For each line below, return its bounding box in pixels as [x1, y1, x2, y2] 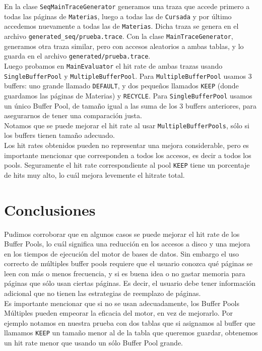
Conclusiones [4, 199, 96, 220]
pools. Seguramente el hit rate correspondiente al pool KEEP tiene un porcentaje [4, 160, 250, 170]
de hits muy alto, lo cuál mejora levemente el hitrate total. [4, 169, 185, 180]
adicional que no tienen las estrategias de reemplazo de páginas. [4, 288, 201, 298]
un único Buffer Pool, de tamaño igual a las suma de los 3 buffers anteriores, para [4, 100, 257, 111]
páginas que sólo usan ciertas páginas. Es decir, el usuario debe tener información [4, 278, 256, 288]
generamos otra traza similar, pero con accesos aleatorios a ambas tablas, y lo [4, 40, 244, 51]
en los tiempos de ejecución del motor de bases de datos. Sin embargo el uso [4, 248, 239, 259]
